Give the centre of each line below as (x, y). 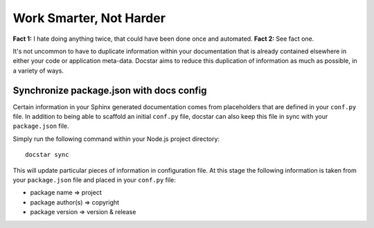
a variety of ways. (38, 70)
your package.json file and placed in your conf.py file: (94, 180)
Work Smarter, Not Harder (89, 18)
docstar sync (47, 155)
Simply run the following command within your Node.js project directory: (116, 139)
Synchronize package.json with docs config (110, 90)
